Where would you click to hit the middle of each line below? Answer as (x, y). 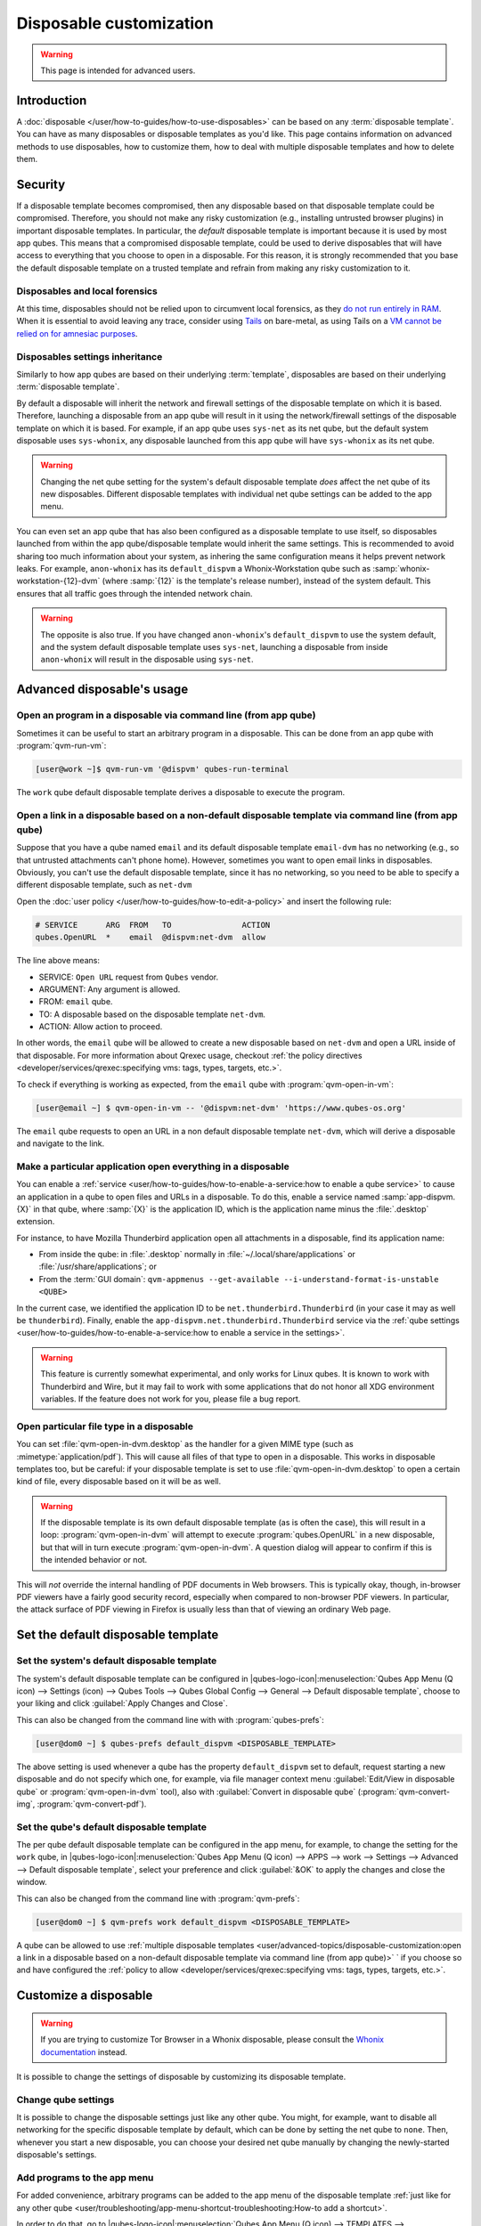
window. (32, 1882)
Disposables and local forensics (87, 291)
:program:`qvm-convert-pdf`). (92, 1804)
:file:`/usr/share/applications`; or (98, 1267)
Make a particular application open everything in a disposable (153, 1166)
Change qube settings (65, 2100)
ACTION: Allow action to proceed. (101, 1027)
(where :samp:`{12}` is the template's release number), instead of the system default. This (266, 581)
